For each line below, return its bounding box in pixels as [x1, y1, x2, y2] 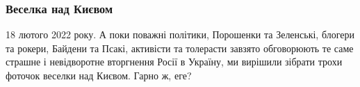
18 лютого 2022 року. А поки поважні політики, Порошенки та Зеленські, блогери [6, 27, 354, 42]
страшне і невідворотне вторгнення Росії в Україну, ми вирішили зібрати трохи [6, 54, 343, 69]
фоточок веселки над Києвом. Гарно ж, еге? [6, 68, 192, 82]
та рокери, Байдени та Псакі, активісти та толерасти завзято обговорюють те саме [6, 40, 354, 55]
